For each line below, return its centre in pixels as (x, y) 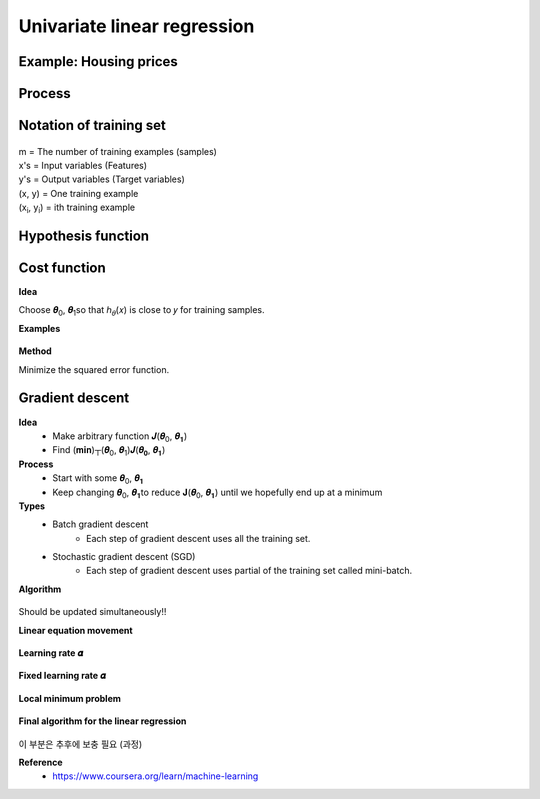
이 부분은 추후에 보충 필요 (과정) (80, 744)
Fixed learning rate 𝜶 (62, 676)
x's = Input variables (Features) (83, 165)
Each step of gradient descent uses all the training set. (198, 538)
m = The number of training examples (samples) (117, 151)
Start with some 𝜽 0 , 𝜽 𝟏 (98, 479)
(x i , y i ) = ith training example (76, 208)
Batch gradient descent (100, 524)
